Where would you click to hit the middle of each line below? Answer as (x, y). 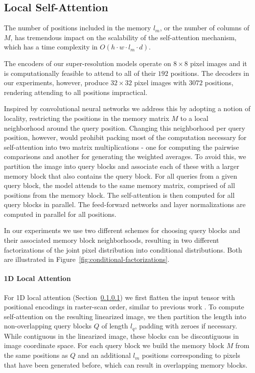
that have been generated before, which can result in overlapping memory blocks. (126, 364)
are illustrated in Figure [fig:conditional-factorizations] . (87, 259)
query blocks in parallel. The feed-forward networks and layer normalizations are (125, 204)
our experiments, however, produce (56, 82)
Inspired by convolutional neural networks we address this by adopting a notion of (127, 108)
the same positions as (36, 355)
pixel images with (161, 82)
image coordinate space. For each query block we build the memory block (114, 345)
